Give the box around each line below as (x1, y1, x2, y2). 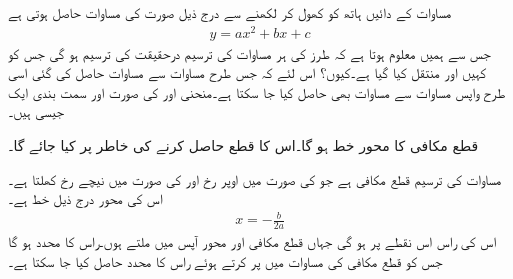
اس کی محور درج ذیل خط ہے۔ (8, 188, 163, 209)
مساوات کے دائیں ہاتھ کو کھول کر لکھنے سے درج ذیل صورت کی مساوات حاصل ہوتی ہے (8, 2, 452, 22)
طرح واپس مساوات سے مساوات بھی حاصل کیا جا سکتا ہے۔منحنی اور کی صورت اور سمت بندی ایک (8, 81, 506, 102)
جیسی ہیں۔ (8, 101, 65, 122)
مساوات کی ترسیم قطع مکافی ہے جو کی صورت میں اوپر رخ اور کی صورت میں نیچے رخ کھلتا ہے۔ (8, 168, 502, 189)
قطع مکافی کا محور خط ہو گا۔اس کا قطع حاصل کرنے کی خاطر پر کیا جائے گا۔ (8, 135, 479, 156)
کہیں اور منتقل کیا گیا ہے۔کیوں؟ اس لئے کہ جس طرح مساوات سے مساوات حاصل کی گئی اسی (8, 62, 486, 83)
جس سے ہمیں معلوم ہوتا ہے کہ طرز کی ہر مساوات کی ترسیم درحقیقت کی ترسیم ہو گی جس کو (8, 42, 491, 63)
